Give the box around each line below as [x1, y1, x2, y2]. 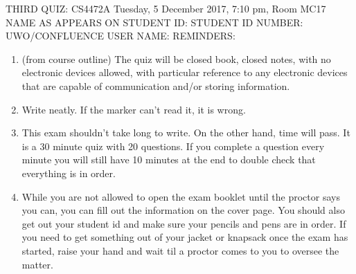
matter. [21, 257, 53, 271]
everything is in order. [21, 165, 116, 180]
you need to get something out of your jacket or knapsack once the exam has [21, 230, 348, 244]
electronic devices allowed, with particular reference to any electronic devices [21, 65, 348, 80]
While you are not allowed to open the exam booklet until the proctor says [21, 189, 340, 203]
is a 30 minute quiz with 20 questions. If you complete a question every [21, 138, 325, 153]
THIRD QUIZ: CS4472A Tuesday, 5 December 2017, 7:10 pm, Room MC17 [6, 1, 326, 15]
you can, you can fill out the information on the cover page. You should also [21, 203, 345, 217]
